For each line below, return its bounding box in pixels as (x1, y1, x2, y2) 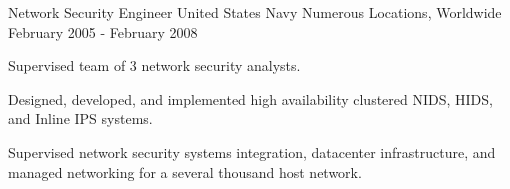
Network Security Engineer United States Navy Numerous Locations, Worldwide (8, 2, 502, 22)
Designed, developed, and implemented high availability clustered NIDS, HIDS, (8, 88, 493, 109)
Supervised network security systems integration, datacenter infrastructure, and (8, 141, 496, 162)
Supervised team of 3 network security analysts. (8, 55, 301, 76)
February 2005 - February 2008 (8, 21, 198, 42)
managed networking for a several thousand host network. (8, 161, 362, 182)
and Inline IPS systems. (8, 108, 153, 129)
